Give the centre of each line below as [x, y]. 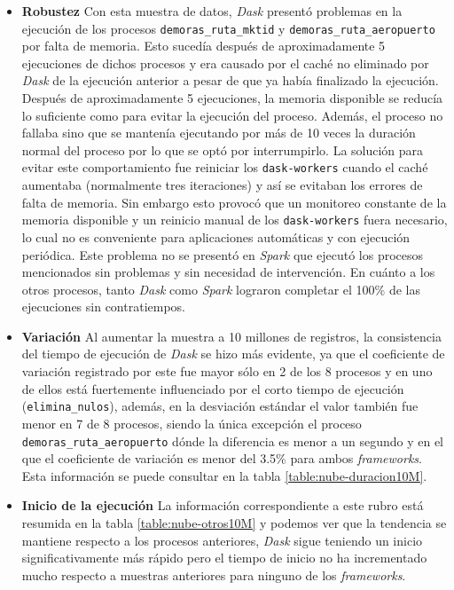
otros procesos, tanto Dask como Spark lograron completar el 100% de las [221, 289]
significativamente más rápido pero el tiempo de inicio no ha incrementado [224, 558]
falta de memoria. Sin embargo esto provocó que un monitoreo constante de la [234, 202]
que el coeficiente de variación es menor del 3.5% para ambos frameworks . [222, 458]
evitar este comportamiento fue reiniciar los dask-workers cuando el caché [225, 167]
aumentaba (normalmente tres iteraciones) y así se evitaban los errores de [222, 185]
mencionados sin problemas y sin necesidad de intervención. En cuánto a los [228, 272]
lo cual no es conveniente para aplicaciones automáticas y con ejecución [216, 236]
